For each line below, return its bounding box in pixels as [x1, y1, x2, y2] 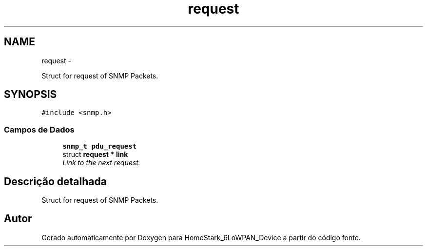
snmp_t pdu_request [62, 142, 137, 151]
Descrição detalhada [4, 175, 107, 188]
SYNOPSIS [4, 88, 57, 101]
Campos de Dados [4, 124, 75, 135]
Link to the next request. [62, 158, 140, 167]
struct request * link [62, 150, 128, 159]
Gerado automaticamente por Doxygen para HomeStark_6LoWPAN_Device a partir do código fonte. [41, 233, 361, 242]
